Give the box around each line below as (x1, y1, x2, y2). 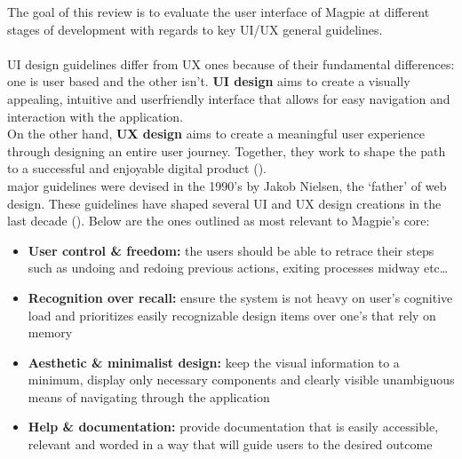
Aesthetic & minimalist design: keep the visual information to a (28, 352, 400, 371)
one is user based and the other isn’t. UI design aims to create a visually (7, 72, 410, 91)
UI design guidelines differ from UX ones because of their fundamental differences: (7, 54, 455, 73)
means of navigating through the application (28, 387, 270, 406)
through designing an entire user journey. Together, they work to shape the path (7, 141, 446, 160)
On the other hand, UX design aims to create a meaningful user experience (7, 124, 425, 143)
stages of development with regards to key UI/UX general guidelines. (7, 20, 383, 38)
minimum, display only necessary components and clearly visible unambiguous (28, 370, 455, 389)
